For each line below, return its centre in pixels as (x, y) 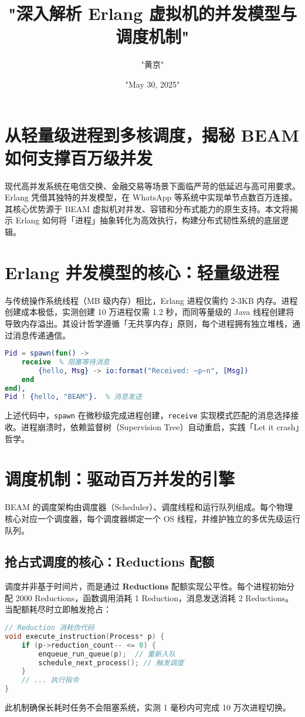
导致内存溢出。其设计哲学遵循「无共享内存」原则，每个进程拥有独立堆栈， (148, 323)
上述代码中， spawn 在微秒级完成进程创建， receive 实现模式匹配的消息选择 (148, 415)
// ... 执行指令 (50, 680)
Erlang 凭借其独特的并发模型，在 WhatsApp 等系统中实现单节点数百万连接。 (151, 197)
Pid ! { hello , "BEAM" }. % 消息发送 (73, 397)
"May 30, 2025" (152, 84)
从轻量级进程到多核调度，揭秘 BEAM (152, 134)
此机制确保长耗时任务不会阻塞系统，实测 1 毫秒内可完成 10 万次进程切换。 (148, 707)
